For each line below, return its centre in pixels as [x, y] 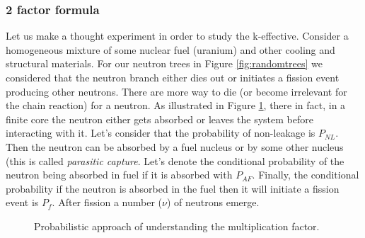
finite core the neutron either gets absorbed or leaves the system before [160, 119]
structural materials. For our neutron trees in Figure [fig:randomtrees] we [164, 63]
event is [22, 202]
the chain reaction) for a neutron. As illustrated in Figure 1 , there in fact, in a [176, 105]
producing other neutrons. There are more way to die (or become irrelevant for [176, 91]
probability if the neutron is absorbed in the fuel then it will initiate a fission [173, 188]
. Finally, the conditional [306, 175]
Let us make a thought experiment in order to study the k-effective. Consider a [177, 36]
